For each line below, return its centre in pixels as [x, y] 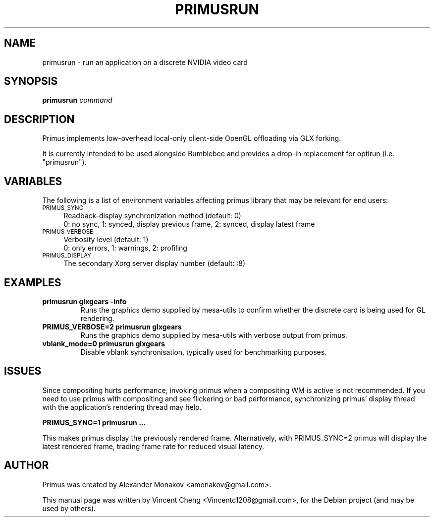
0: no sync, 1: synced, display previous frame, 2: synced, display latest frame [189, 224]
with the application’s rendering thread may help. [122, 407]
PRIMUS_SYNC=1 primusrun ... [94, 422]
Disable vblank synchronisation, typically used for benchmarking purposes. [204, 352]
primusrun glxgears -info [84, 301]
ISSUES [23, 371]
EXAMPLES [33, 282]
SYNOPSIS [31, 81]
